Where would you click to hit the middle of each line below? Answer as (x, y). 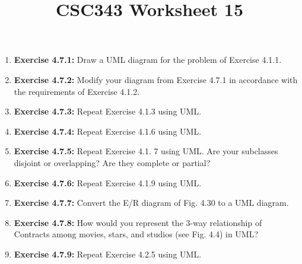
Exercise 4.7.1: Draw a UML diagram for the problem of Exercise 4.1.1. (148, 60)
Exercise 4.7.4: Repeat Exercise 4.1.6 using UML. (108, 131)
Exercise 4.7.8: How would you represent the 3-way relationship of (138, 222)
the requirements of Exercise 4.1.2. (77, 91)
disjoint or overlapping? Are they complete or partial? (112, 162)
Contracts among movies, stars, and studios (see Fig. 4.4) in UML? (136, 234)
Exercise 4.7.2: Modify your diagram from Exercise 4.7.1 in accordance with (156, 79)
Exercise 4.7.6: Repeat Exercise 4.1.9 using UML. (108, 182)
